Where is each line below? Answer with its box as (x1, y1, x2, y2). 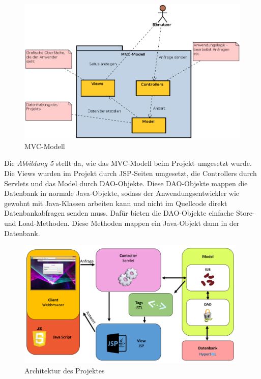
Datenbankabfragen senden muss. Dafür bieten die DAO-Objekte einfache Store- (4, 208, 255, 218)
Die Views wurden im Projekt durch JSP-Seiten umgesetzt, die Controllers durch (4, 167, 257, 178)
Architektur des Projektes (24, 365, 105, 375)
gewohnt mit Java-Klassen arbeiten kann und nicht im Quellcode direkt (4, 197, 227, 208)
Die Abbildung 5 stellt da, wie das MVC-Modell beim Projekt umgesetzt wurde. (4, 158, 252, 168)
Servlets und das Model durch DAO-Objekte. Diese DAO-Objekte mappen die (4, 178, 248, 188)
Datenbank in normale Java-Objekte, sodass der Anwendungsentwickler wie (4, 188, 240, 198)
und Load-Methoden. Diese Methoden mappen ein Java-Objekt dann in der (4, 217, 240, 228)
